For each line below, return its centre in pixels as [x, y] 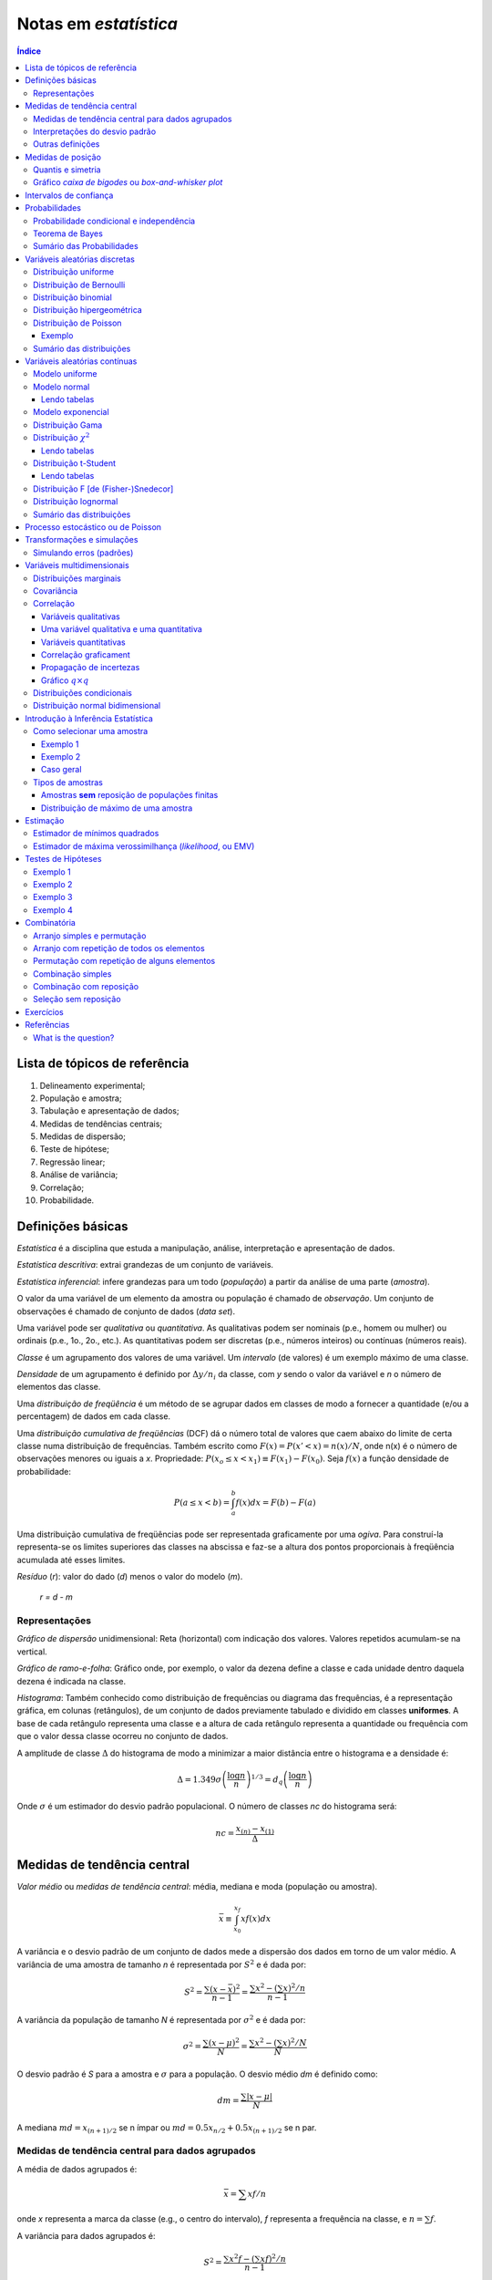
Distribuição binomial [73, 297]
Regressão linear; [72, 1162]
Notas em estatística [97, 24]
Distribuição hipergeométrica [88, 310]
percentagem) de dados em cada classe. [94, 1416]
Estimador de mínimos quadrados [96, 834]
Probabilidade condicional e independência [114, 221]
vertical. [32, 1652]
